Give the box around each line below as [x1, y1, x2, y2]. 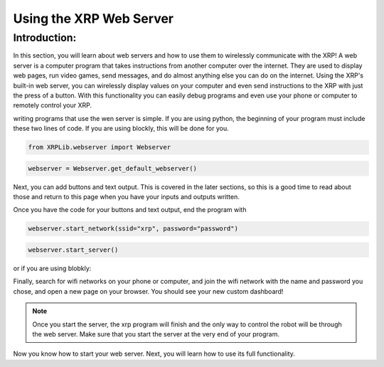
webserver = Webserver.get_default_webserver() [28, 164, 197, 172]
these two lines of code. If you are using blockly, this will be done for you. [13, 124, 229, 133]
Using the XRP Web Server [13, 11, 174, 26]
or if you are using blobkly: [13, 264, 92, 272]
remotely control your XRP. [13, 101, 92, 110]
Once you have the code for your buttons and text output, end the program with [13, 206, 247, 214]
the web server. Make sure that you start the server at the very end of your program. [32, 329, 280, 338]
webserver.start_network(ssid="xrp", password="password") [28, 225, 238, 233]
